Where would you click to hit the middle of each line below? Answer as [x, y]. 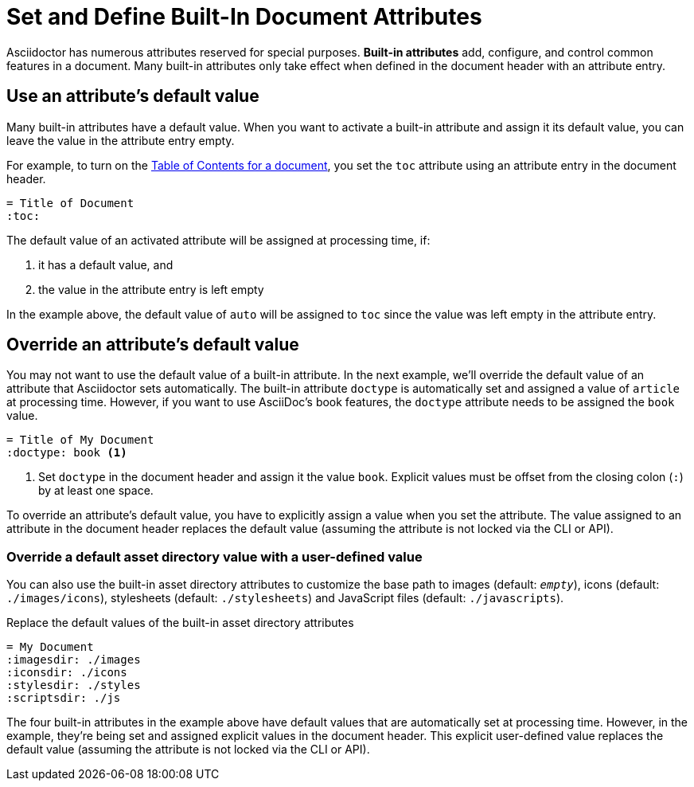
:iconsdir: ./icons [67, 673]
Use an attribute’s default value [133, 96]
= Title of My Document [80, 440]
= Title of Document [70, 203]
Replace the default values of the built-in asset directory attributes [180, 623]
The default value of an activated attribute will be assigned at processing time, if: [218, 240]
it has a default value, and [106, 264]
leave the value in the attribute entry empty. [121, 140]
